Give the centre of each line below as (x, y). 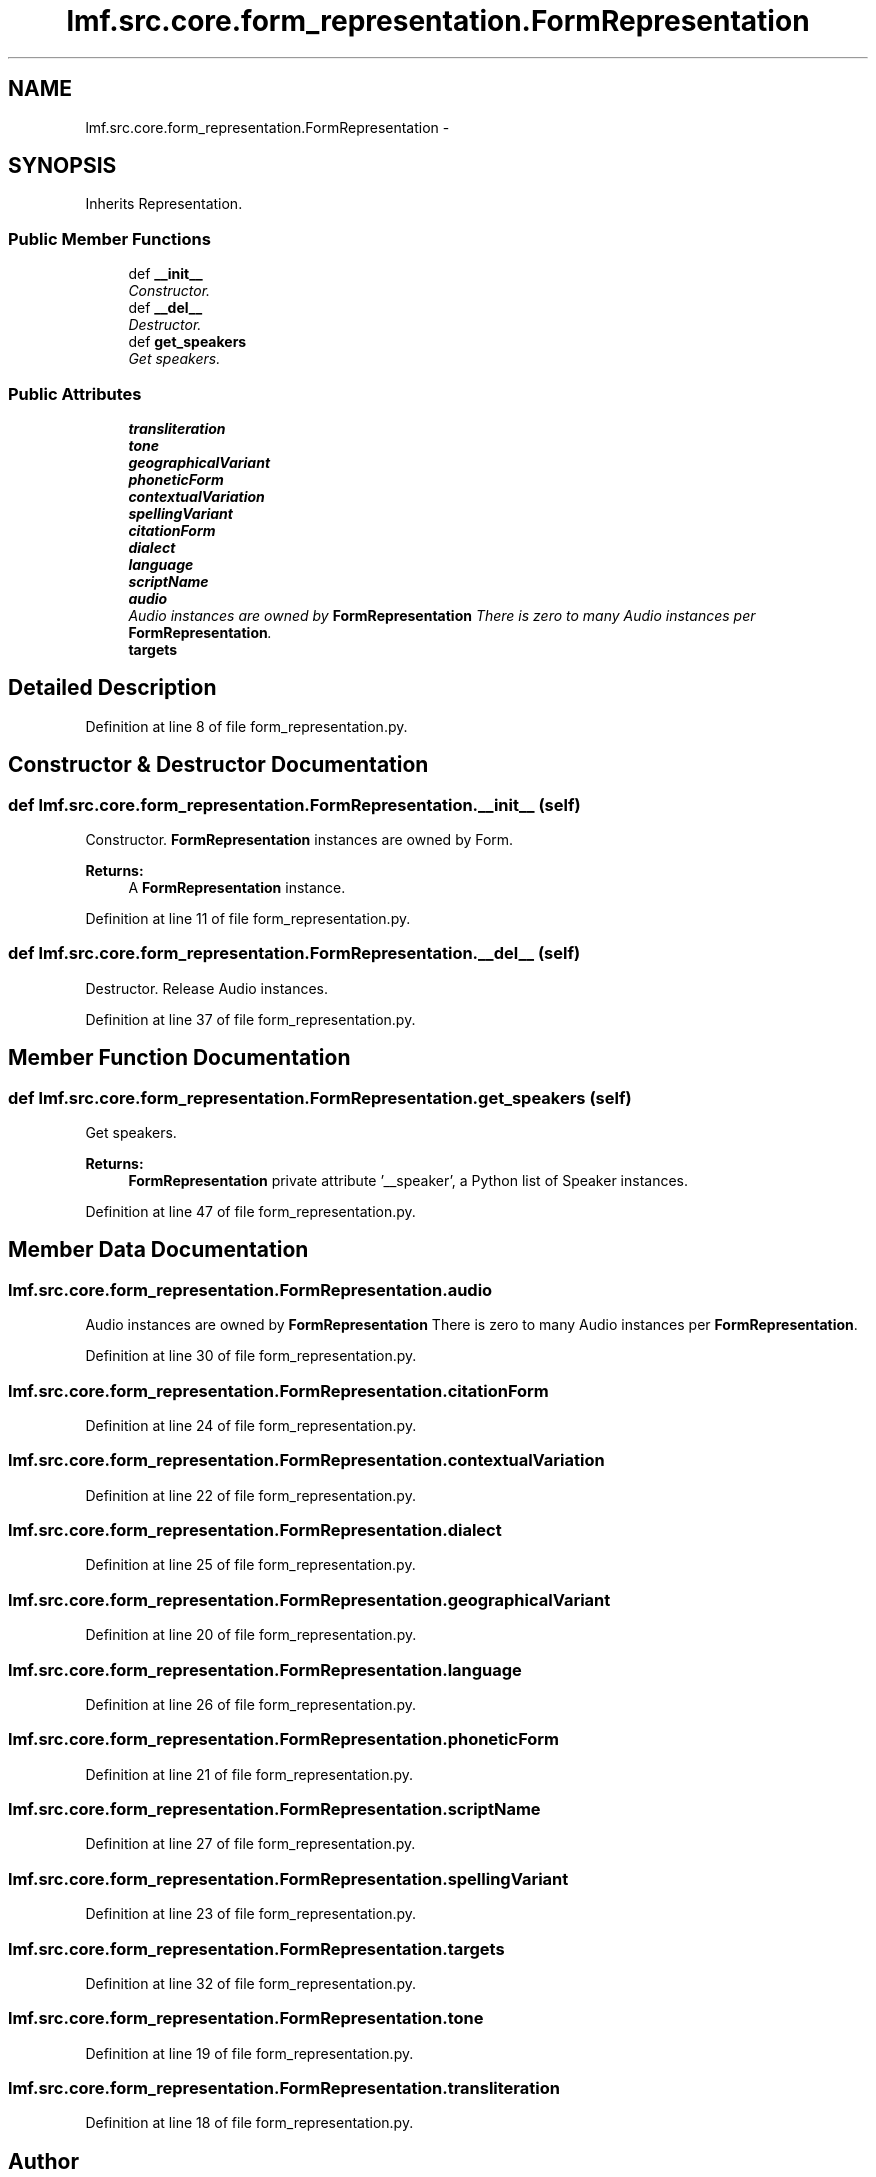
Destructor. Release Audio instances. (207, 988)
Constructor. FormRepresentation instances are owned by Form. (299, 839)
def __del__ (165, 308)
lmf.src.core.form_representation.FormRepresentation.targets (256, 1948)
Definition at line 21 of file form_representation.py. (249, 1774)
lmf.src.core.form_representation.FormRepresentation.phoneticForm (284, 1739)
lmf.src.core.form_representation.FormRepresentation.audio (250, 1289)
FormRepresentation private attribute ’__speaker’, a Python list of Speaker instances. (408, 1180)
